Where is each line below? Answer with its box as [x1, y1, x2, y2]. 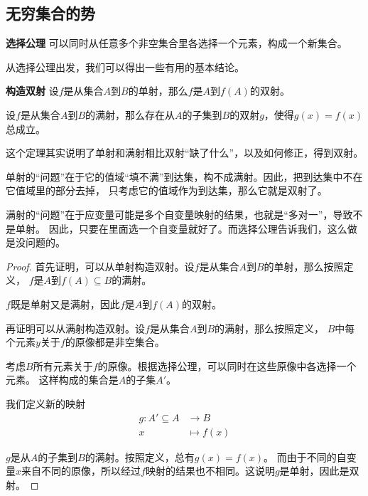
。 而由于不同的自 [264, 449, 347, 464]
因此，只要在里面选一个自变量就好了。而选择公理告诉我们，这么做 [48, 221, 357, 236]
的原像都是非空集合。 [65, 334, 165, 349]
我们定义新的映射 [6, 396, 85, 411]
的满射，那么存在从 [85, 107, 175, 122]
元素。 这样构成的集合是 [6, 372, 119, 387]
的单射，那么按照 [264, 258, 344, 273]
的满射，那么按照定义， [215, 320, 325, 335]
